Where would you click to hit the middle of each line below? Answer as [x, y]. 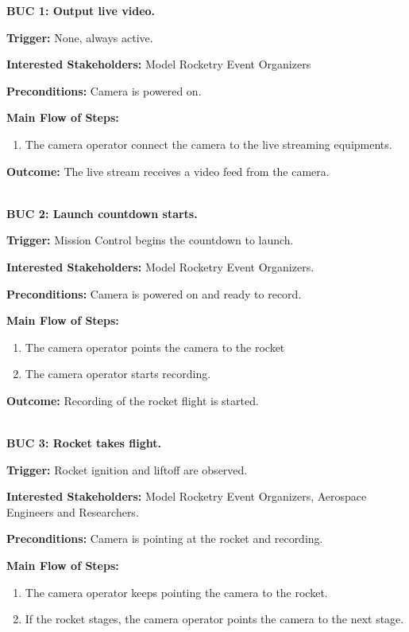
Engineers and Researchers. [73, 511]
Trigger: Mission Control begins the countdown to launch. [150, 240]
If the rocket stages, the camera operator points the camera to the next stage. [214, 619]
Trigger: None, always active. [80, 37]
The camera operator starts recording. [118, 374]
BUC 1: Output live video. [81, 10]
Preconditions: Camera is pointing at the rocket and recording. [165, 538]
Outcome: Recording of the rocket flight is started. [133, 400]
